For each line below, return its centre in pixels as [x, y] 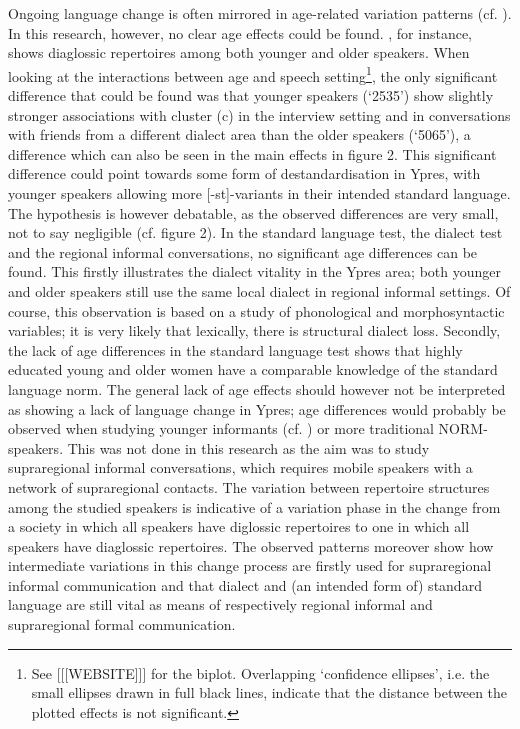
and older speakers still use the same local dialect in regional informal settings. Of [259, 290]
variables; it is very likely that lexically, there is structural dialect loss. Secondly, [254, 330]
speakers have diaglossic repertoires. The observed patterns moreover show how [251, 545]
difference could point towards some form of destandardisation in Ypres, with [244, 173]
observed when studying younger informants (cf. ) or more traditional [221, 428]
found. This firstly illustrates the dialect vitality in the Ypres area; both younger [254, 271]
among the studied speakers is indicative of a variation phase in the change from [254, 506]
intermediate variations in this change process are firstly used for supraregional [250, 565]
